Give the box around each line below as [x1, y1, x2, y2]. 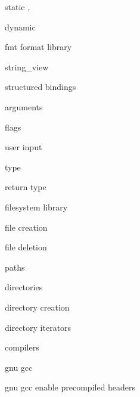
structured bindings [5, 80, 76, 93]
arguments [5, 100, 43, 113]
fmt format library [5, 41, 72, 53]
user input [5, 141, 42, 153]
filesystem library [5, 200, 68, 213]
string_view [5, 60, 49, 73]
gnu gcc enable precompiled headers [5, 381, 136, 393]
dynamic [5, 20, 36, 33]
